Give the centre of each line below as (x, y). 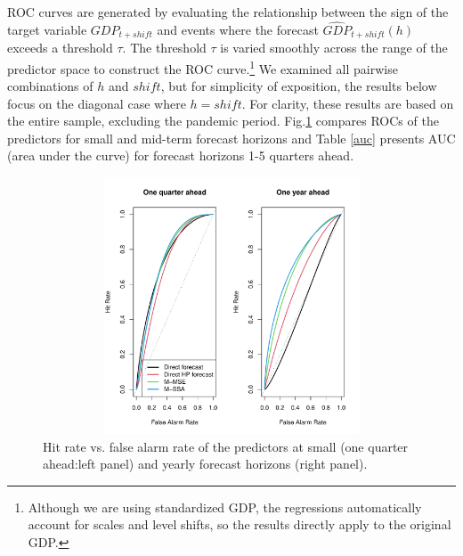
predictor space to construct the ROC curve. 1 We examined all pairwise (203, 67)
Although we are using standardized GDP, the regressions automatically (225, 507)
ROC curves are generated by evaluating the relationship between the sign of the (228, 12)
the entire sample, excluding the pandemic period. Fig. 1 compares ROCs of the (223, 121)
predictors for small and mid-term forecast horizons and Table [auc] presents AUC (231, 138)
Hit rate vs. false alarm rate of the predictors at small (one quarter (226, 446)
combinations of (50, 86)
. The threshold (164, 48)
